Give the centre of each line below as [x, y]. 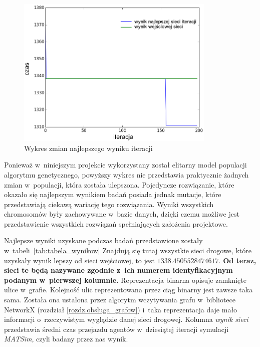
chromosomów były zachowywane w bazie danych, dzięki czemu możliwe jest [122, 214]
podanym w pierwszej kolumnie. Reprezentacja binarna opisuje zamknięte [125, 280]
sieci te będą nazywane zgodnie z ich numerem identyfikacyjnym [118, 270]
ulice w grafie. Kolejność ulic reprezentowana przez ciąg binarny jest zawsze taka [128, 290]
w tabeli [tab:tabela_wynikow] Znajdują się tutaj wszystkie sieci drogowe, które [128, 250]
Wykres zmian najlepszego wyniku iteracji [88, 148]
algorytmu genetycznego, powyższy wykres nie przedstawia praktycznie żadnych [126, 174]
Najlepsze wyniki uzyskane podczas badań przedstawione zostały [103, 240]
